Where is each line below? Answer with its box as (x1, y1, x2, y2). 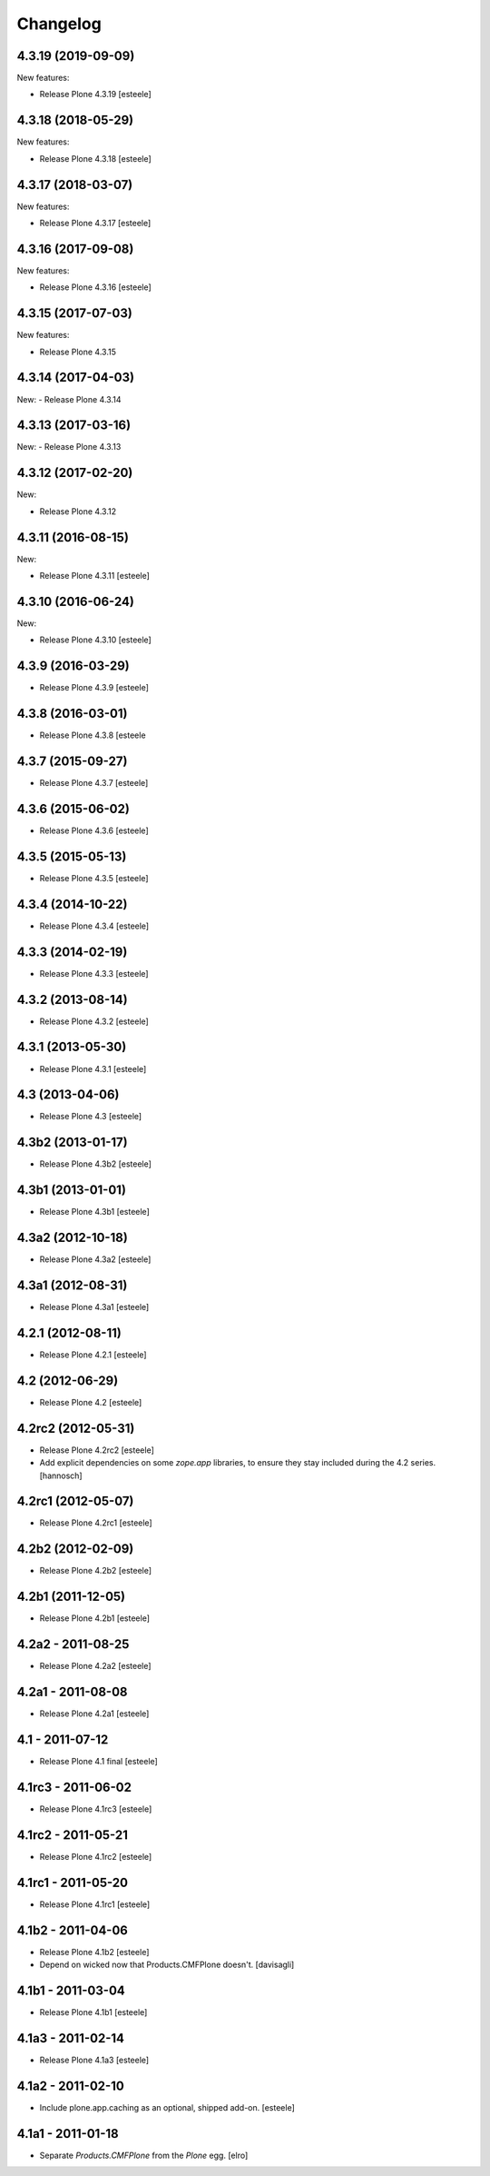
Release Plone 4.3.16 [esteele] (39, 282, 152, 293)
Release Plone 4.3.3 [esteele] (39, 968, 149, 979)
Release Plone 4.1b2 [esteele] (39, 1946, 150, 1957)
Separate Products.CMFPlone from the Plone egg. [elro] (39, 2150, 249, 2161)
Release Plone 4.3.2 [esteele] (39, 1016, 149, 1027)
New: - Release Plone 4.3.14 (16, 393, 122, 404)
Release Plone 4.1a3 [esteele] (39, 2054, 150, 2065)
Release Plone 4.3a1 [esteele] (39, 1302, 150, 1313)
